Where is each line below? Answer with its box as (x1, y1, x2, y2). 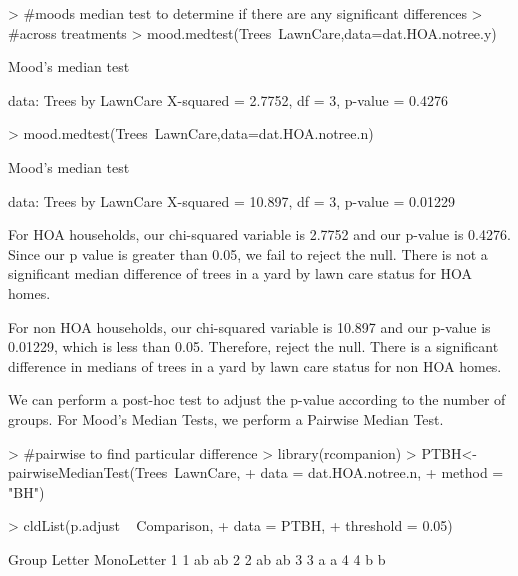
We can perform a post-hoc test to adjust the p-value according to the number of (8, 389, 506, 410)
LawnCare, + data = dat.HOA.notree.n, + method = (174, 462, 504, 483)
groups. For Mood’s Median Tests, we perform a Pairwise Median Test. (8, 408, 444, 429)
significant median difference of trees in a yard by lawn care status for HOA (8, 263, 473, 284)
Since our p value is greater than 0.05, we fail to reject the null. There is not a (8, 243, 488, 264)
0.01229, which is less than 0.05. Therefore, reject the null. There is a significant (8, 336, 499, 357)
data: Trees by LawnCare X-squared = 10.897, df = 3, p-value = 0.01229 (8, 190, 455, 211)
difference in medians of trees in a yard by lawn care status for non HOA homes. (8, 355, 502, 376)
